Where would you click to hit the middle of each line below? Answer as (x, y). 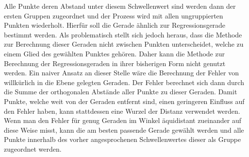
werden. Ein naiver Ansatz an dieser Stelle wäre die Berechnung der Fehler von (121, 73)
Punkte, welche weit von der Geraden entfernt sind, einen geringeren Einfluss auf (124, 101)
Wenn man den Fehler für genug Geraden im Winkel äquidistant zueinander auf (123, 120)
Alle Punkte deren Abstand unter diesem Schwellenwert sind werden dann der (120, 6)
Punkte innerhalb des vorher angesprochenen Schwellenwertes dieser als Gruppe (123, 139)
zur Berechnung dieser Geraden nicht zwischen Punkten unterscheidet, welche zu (124, 44)
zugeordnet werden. (33, 148)
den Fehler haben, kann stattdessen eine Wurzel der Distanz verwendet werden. (122, 111)
